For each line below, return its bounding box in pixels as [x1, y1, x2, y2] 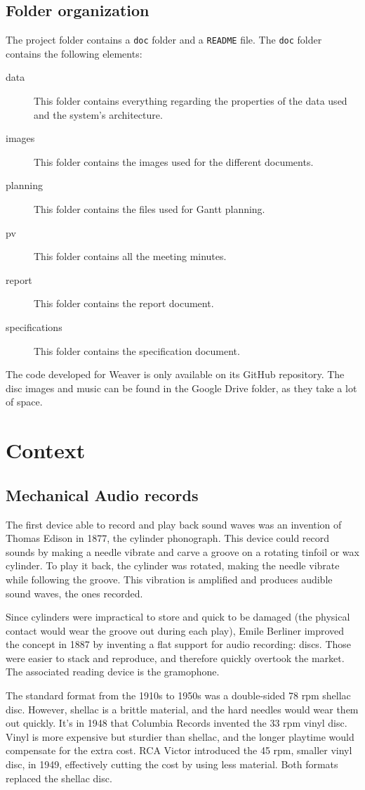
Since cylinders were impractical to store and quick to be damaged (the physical [6, 609, 350, 624]
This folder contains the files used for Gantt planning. [34, 202, 265, 216]
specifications [6, 319, 62, 334]
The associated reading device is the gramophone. [6, 664, 220, 679]
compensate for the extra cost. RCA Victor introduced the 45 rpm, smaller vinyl [6, 743, 352, 758]
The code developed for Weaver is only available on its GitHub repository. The [6, 367, 345, 382]
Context [6, 436, 86, 465]
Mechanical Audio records [6, 484, 199, 505]
